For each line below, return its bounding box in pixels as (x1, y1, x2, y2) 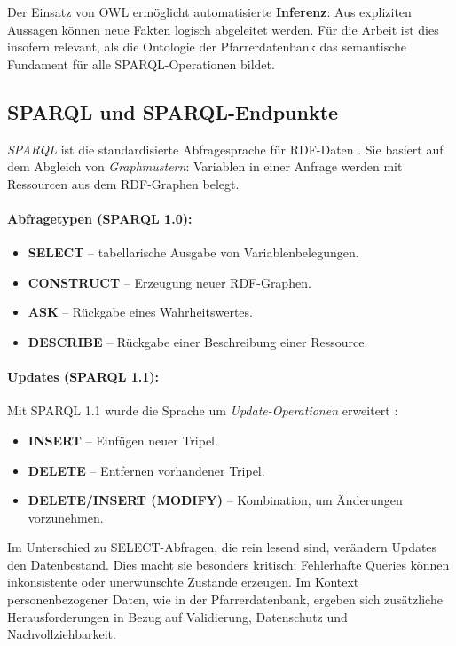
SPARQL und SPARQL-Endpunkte (7, 98, 339, 125)
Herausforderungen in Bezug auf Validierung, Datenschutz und (7, 607, 348, 626)
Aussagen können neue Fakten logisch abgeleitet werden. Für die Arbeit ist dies (7, 20, 439, 38)
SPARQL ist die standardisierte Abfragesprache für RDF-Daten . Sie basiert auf (7, 139, 444, 158)
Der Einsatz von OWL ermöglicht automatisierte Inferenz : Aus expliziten (7, 3, 412, 20)
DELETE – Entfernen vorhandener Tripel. (28, 461, 265, 479)
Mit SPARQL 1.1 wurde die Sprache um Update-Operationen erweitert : (7, 401, 398, 420)
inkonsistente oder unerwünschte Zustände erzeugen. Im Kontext (7, 572, 359, 591)
